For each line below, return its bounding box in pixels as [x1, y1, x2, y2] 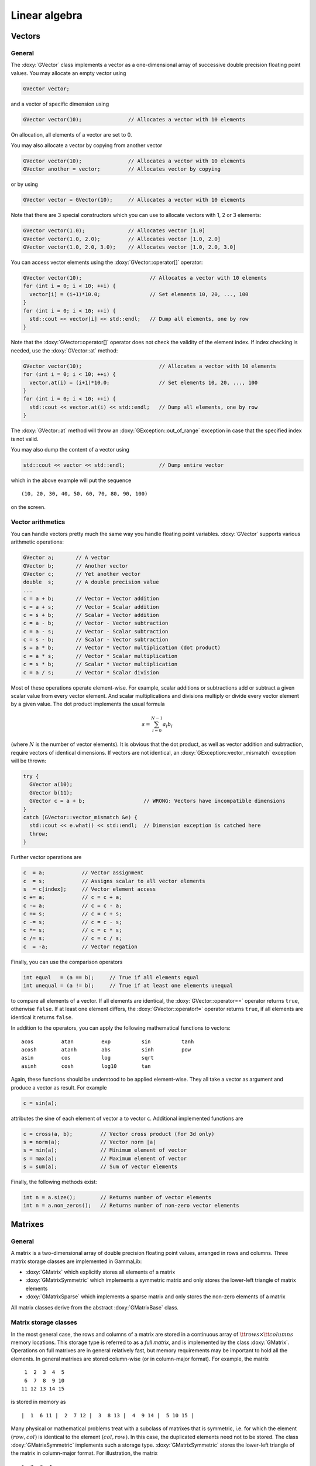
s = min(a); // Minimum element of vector [23, 1147, 187, 1153]
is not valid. [11, 435, 39, 442]
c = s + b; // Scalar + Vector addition [23, 612, 159, 618]
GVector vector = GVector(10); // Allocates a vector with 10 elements [23, 196, 246, 203]
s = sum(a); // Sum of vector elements [23, 1163, 178, 1170]
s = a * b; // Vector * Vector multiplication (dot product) [23, 644, 221, 651]
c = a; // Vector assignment [23, 870, 144, 876]
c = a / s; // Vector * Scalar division [23, 669, 159, 676]
